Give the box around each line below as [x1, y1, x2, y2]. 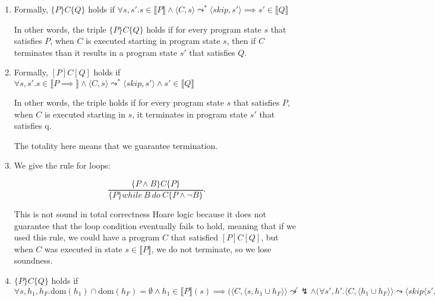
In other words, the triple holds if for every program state [14, 96, 225, 109]
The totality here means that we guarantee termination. [14, 139, 218, 151]
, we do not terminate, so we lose [151, 242, 272, 255]
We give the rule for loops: [14, 159, 111, 172]
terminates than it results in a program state [14, 46, 178, 58]
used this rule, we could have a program [14, 231, 160, 243]
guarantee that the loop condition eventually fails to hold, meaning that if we [14, 219, 297, 232]
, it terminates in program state [132, 107, 248, 120]
